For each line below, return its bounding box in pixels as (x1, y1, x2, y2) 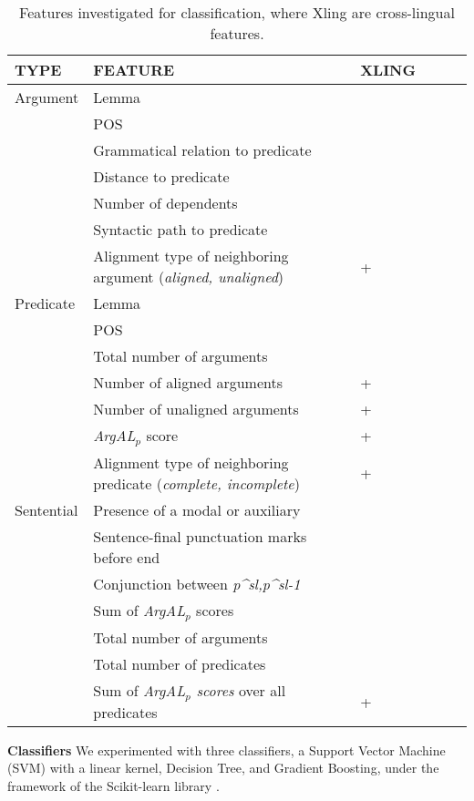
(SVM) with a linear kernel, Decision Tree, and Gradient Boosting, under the (7, 758, 439, 777)
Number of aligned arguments (93, 372, 283, 393)
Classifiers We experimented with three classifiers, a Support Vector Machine (7, 740, 446, 759)
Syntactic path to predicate (93, 219, 268, 240)
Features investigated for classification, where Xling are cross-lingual (19, 2, 455, 23)
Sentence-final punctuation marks (93, 525, 307, 547)
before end (93, 546, 160, 568)
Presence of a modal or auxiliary (93, 498, 301, 520)
